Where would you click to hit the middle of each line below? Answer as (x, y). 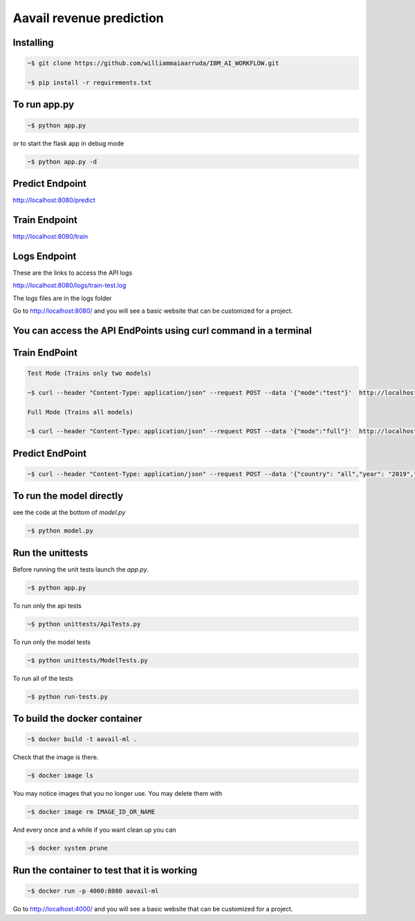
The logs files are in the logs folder (62, 298)
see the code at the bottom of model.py (69, 513)
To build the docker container (77, 719)
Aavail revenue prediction (88, 18)
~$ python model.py (60, 531)
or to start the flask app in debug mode (68, 143)
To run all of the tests (43, 678)
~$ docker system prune (68, 848)
